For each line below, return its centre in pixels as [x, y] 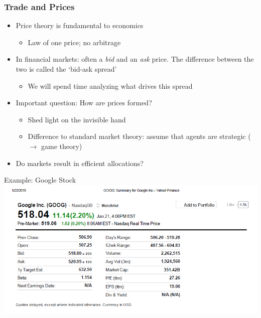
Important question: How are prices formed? [84, 103]
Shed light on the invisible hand [77, 119]
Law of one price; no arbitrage [74, 42]
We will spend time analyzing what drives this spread [110, 86]
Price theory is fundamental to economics [80, 25]
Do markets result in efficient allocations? [80, 163]
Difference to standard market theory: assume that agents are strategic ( [139, 136]
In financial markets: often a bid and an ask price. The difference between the [135, 59]
